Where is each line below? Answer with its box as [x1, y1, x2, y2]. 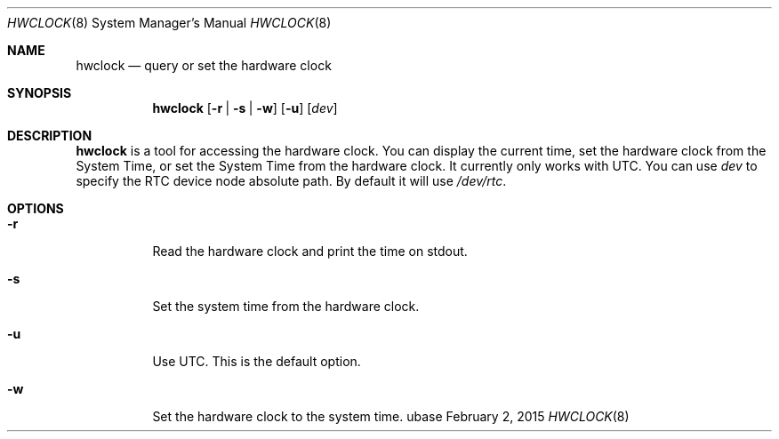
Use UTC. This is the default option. [152, 354, 361, 369]
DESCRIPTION [7, 128, 92, 143]
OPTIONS [7, 201, 64, 216]
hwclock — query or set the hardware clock [76, 58, 332, 73]
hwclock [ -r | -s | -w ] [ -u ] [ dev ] [152, 100, 338, 116]
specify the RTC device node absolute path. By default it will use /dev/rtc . [76, 173, 507, 188]
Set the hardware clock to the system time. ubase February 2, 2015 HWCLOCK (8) [152, 409, 630, 424]
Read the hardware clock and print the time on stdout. [152, 243, 468, 259]
